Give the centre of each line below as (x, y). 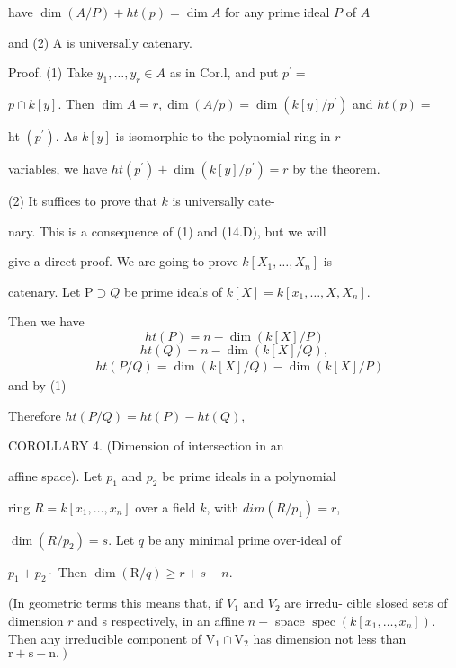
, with (223, 507)
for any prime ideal (277, 12)
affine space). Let (55, 475)
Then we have (46, 321)
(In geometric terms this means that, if (116, 603)
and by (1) (37, 384)
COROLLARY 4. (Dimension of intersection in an (146, 445)
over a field (165, 507)
